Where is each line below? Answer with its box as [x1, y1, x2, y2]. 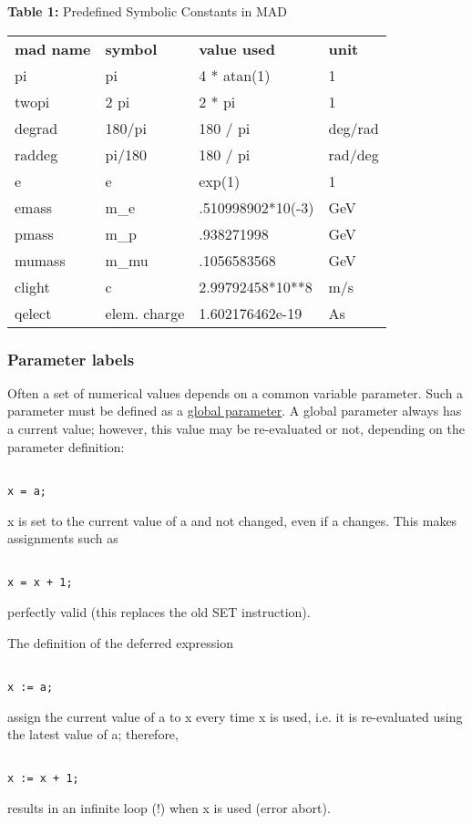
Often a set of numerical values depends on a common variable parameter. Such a [7, 383, 464, 402]
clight [15, 275, 50, 297]
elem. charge [105, 302, 185, 324]
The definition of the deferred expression [7, 633, 234, 652]
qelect [15, 302, 52, 324]
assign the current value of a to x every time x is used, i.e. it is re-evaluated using [7, 706, 463, 726]
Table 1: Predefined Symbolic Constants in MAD [7, 2, 288, 20]
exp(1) [199, 170, 241, 191]
